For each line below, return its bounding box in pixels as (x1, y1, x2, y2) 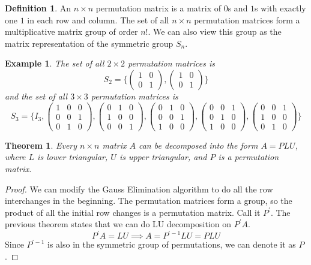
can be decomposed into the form (138, 138, 258, 151)
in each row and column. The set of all (27, 13, 169, 26)
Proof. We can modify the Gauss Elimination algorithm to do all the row (5, 182, 273, 195)
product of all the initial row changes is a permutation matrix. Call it (5, 206, 261, 218)
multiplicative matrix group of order (5, 25, 138, 38)
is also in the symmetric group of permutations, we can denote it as (47, 238, 296, 251)
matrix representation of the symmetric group (5, 37, 174, 49)
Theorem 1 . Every (5, 138, 77, 151)
